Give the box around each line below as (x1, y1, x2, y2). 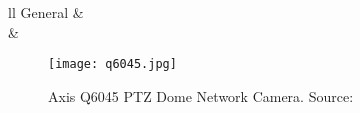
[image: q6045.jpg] (48, 57, 177, 72)
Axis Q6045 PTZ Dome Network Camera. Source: (48, 85, 354, 106)
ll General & (8, 2, 84, 22)
